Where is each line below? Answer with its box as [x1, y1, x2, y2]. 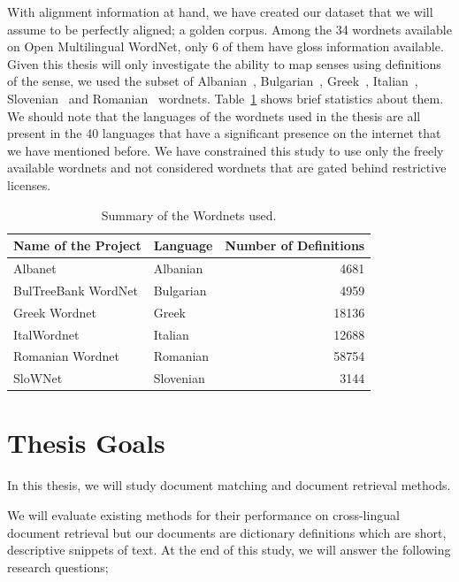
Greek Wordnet [13, 302, 96, 321]
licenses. [7, 175, 51, 194]
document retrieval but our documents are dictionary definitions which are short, [7, 523, 447, 541]
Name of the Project [13, 236, 142, 255]
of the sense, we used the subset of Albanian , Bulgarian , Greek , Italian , [7, 72, 418, 90]
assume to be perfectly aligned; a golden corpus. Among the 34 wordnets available [7, 19, 452, 38]
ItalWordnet [13, 325, 80, 343]
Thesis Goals [7, 425, 165, 461]
